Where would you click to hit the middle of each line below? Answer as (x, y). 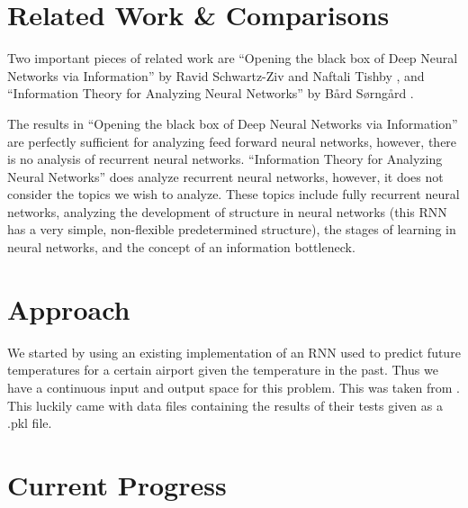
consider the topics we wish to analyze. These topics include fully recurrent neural (234, 194)
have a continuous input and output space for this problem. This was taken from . (234, 387)
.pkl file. (30, 423)
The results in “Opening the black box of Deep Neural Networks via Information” (233, 123)
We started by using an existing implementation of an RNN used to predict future (234, 352)
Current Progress (117, 484)
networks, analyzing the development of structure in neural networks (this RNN (227, 211)
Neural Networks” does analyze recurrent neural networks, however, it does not (225, 176)
